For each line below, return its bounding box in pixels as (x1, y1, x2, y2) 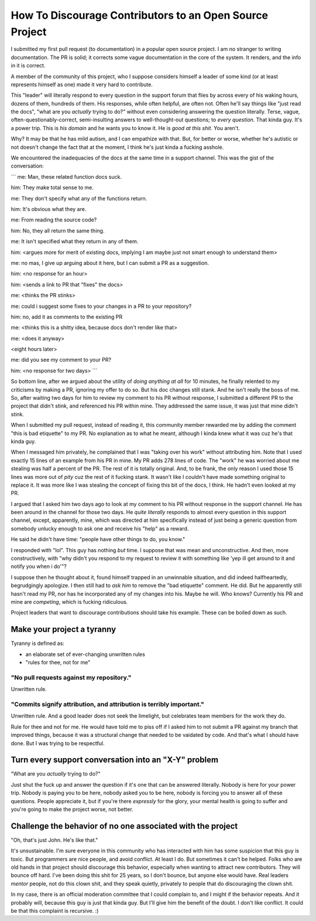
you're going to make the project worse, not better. (11, 806, 134, 813)
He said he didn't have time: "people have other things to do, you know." (11, 536, 186, 543)
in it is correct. (11, 62, 46, 69)
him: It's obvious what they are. (11, 205, 87, 212)
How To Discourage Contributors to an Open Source (11, 9, 269, 22)
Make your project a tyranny (11, 624, 116, 634)
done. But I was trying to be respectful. (11, 739, 105, 747)
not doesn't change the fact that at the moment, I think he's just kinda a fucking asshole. (11, 144, 224, 151)
